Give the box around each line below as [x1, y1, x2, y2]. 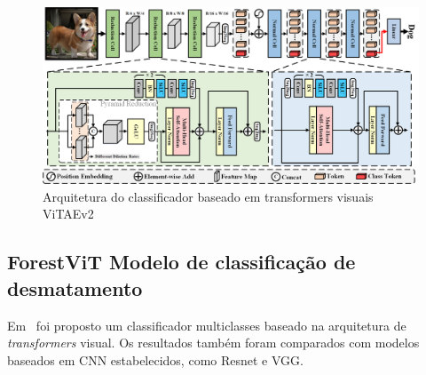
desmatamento [7, 274, 143, 301]
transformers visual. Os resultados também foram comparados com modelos [7, 333, 420, 352]
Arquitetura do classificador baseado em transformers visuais [43, 187, 374, 205]
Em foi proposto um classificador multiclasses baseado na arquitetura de [7, 315, 406, 334]
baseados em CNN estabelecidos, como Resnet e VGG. [7, 350, 304, 369]
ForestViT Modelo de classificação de [7, 248, 356, 275]
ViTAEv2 [43, 204, 94, 223]
